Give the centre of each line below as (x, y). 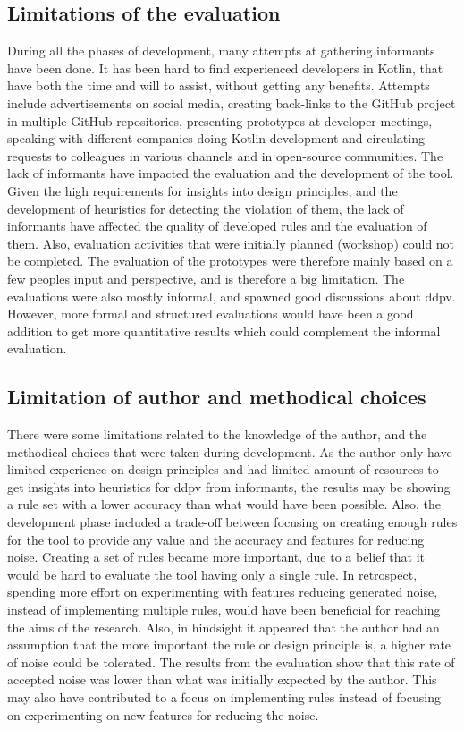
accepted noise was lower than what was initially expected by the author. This (222, 679)
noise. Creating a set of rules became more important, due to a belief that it (216, 557)
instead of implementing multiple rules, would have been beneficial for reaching (224, 610)
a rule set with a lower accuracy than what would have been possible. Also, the (224, 504)
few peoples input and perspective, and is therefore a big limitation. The (206, 278)
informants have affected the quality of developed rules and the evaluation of (217, 226)
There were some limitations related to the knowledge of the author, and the (217, 434)
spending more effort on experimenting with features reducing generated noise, (223, 592)
